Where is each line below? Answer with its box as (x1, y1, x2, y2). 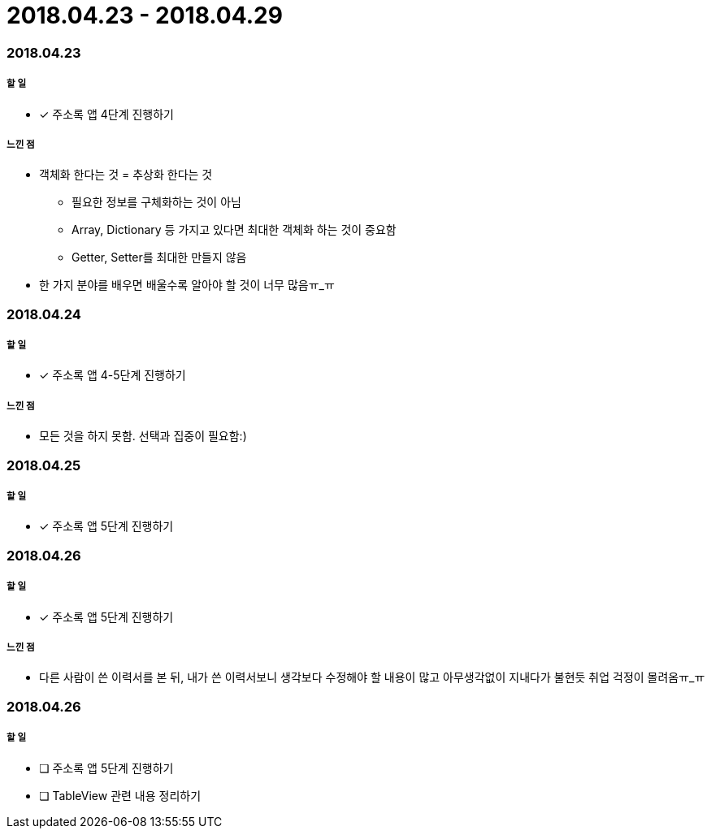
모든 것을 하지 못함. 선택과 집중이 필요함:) (39, 429, 247, 443)
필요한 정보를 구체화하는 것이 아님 (72, 195, 241, 210)
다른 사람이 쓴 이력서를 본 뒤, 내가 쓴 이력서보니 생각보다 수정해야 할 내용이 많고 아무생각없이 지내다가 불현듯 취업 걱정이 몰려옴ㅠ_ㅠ (39, 670, 705, 685)
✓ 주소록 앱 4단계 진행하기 (39, 106, 174, 121)
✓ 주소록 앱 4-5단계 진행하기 (39, 368, 186, 383)
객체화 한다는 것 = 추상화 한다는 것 (39, 167, 213, 182)
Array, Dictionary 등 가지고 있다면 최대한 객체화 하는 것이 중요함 (72, 223, 397, 237)
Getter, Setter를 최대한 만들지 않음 (72, 250, 247, 265)
